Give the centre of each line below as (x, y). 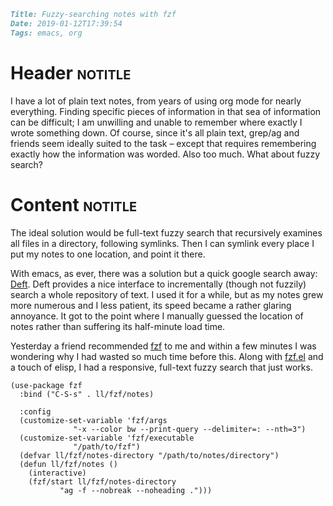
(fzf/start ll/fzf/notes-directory (102, 481)
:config (35, 411)
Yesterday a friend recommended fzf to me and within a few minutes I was (163, 346)
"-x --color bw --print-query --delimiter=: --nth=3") (190, 429)
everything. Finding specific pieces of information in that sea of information (166, 111)
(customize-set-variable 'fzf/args (93, 420)
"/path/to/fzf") (107, 446)
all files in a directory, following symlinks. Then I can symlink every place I (162, 243)
